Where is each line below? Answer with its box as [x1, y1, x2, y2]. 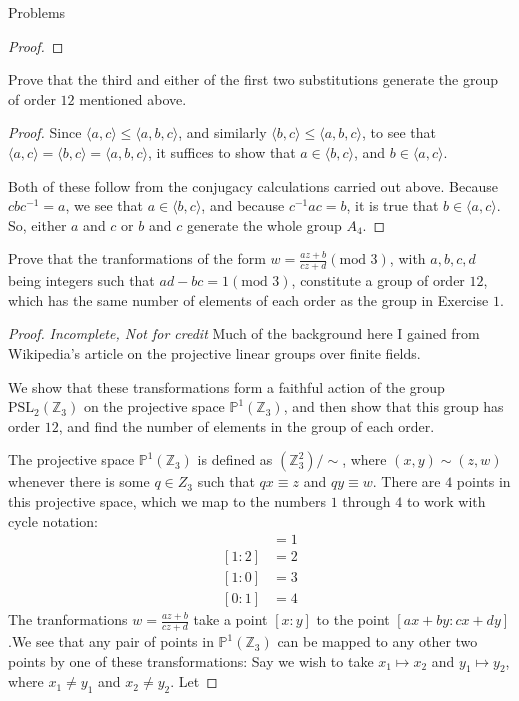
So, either [8, 214, 67, 235]
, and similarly [178, 122, 267, 143]
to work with [406, 490, 486, 511]
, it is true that [346, 195, 439, 216]
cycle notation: [8, 510, 98, 531]
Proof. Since [8, 122, 82, 143]
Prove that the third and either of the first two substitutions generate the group [8, 69, 498, 90]
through [342, 490, 391, 511]
